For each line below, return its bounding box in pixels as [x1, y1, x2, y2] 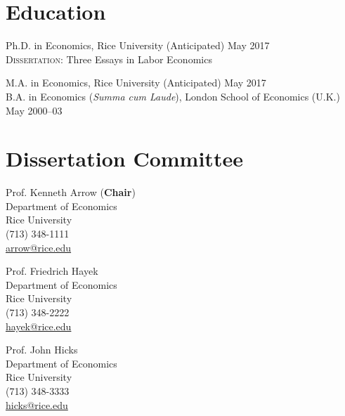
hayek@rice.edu [6, 318, 72, 333]
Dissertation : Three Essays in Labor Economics [6, 51, 212, 66]
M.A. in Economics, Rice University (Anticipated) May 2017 [6, 75, 266, 90]
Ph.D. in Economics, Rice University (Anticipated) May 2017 [6, 38, 270, 53]
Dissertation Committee [6, 144, 243, 173]
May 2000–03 [6, 103, 63, 117]
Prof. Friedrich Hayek [6, 264, 98, 278]
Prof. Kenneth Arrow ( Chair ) [6, 185, 136, 200]
